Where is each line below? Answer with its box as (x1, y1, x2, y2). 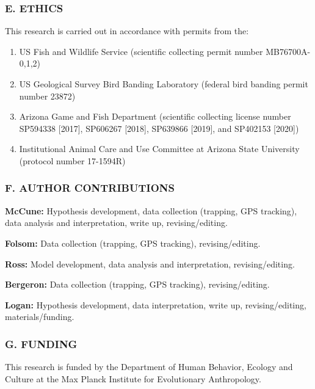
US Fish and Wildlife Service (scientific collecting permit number (19, 45, 263, 57)
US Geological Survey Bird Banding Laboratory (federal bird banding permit (19, 78, 308, 90)
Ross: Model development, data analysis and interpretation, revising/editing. (5, 257, 295, 270)
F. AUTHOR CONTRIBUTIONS (5, 180, 175, 195)
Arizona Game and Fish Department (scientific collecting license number (19, 110, 291, 123)
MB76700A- (266, 45, 311, 57)
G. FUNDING (5, 336, 78, 351)
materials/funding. (5, 310, 74, 323)
